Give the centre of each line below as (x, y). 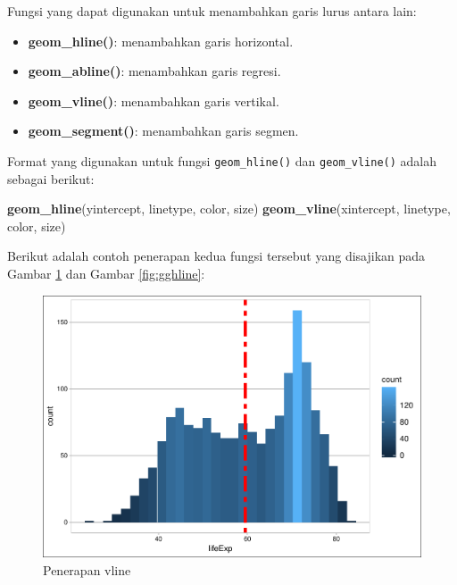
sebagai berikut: (51, 178)
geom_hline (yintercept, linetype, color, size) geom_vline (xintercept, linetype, (229, 209)
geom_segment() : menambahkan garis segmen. (163, 131)
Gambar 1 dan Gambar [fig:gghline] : (106, 273)
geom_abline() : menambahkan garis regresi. (154, 71)
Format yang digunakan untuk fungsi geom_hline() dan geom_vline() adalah (222, 160)
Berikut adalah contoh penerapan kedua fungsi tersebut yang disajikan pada (216, 256)
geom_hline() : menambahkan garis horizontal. (161, 41)
